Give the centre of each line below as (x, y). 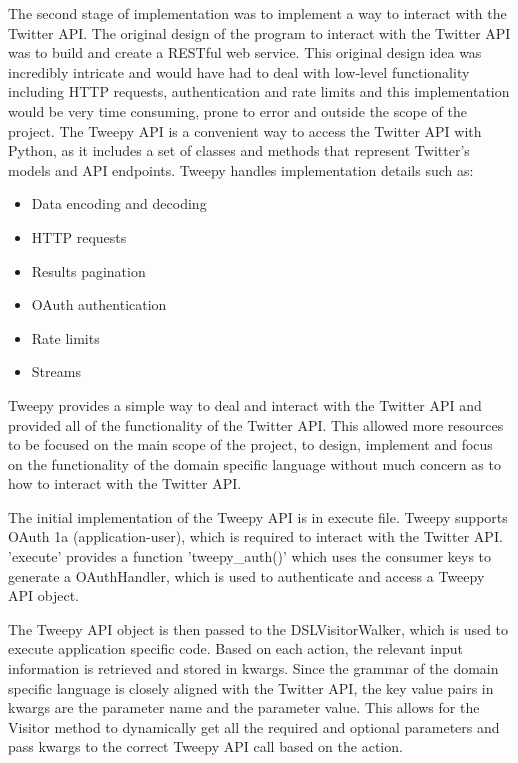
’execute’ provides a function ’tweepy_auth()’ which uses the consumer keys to (250, 556)
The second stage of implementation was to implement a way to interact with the (257, 13)
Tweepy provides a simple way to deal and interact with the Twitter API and (245, 404)
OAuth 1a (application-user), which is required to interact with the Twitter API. (255, 536)
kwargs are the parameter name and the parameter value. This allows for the (244, 707)
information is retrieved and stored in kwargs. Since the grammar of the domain (253, 668)
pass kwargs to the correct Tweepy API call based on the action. (205, 746)
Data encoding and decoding (119, 203)
